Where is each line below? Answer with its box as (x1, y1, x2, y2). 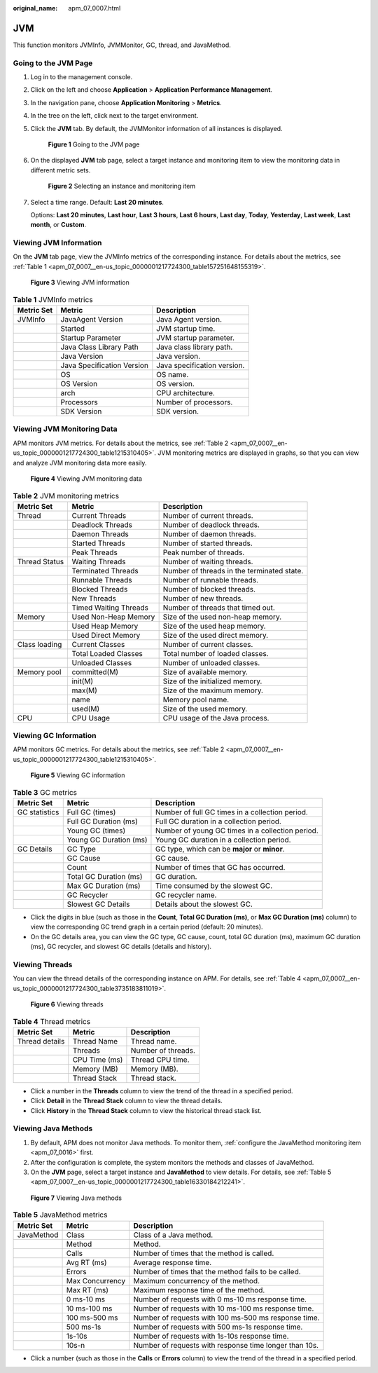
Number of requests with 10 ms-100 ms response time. (133, 1304, 314, 1313)
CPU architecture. (156, 388, 215, 398)
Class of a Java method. (133, 1230, 213, 1240)
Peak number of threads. (162, 547, 245, 557)
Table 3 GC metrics (13, 787, 77, 797)
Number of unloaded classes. (162, 657, 260, 667)
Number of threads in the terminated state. (162, 566, 304, 575)
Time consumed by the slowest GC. (155, 881, 273, 891)
